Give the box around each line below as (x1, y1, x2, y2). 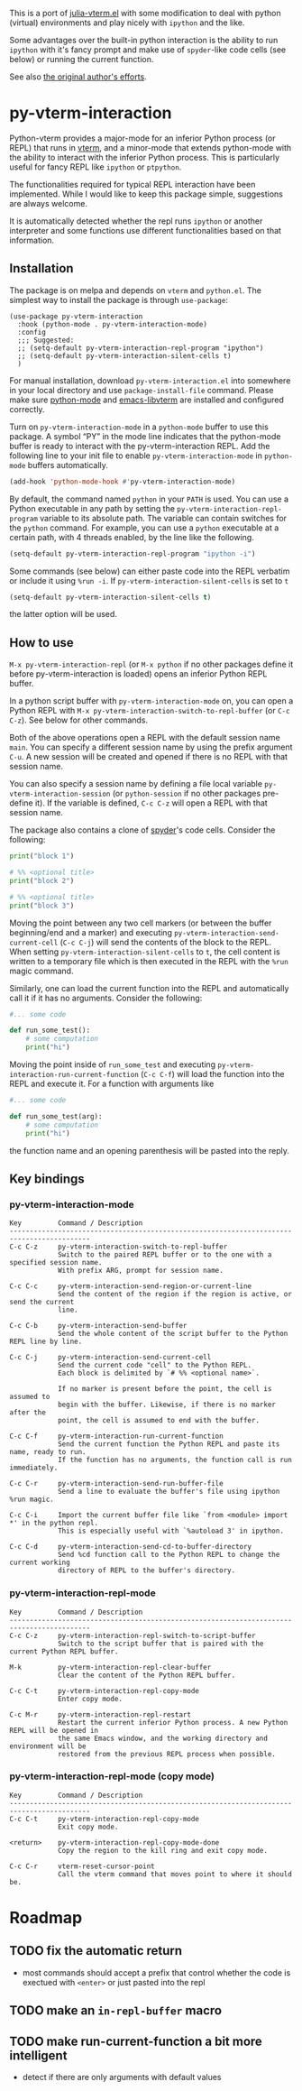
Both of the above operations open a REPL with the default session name (9, 732, 281, 743)
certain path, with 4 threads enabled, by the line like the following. (9, 531, 254, 542)
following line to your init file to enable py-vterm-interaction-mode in (9, 450, 263, 461)
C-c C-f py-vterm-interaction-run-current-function (9, 1432, 224, 1442)
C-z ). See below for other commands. (9, 714, 149, 725)
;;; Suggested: (17, 336, 75, 345)
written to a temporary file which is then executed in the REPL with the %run (9, 955, 288, 966)
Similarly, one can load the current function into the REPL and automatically (9, 982, 289, 993)
